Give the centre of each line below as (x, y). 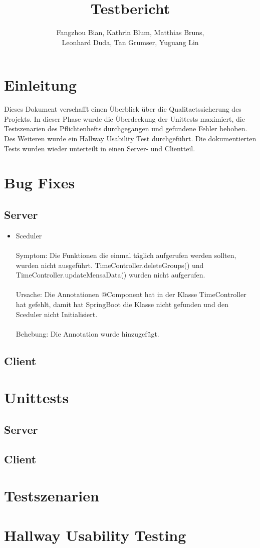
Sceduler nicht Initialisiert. (57, 314)
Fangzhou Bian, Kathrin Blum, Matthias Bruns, (130, 32)
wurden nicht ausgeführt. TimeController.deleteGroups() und (110, 265)
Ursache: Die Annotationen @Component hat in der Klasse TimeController (131, 294)
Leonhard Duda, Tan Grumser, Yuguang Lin (130, 42)
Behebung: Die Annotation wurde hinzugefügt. (87, 333)
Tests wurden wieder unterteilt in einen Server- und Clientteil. (100, 148)
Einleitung (41, 85)
